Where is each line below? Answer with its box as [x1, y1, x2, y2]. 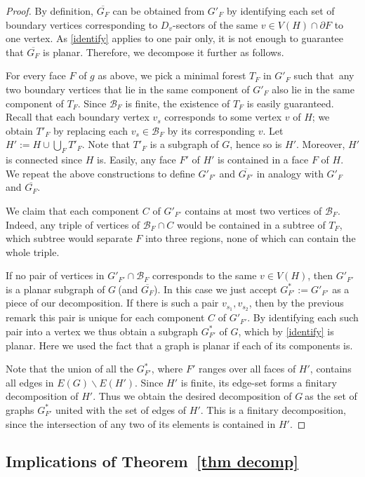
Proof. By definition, [6, 4, 93, 18]
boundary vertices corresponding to [6, 17, 158, 32]
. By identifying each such [247, 310, 359, 325]
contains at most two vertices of [185, 203, 322, 217]
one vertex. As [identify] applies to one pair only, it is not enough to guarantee [6, 31, 344, 46]
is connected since [6, 152, 83, 167]
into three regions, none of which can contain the [145, 231, 356, 246]
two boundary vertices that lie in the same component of [6, 81, 250, 96]
